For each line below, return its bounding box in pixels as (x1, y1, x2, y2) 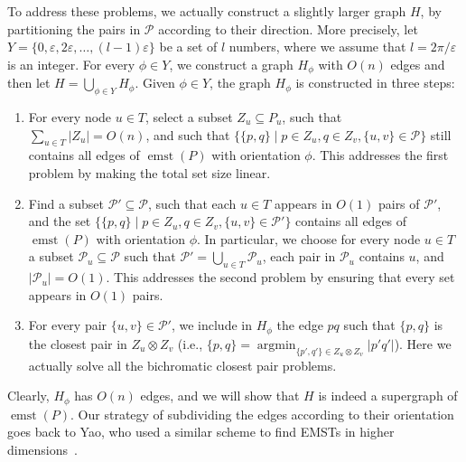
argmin (256, 338, 296, 352)
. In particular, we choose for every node (197, 229, 421, 248)
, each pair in (262, 247, 336, 266)
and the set (28, 212, 91, 231)
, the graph (210, 73, 271, 92)
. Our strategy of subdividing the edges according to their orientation (70, 404, 454, 423)
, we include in (171, 316, 252, 335)
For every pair (28, 316, 107, 335)
